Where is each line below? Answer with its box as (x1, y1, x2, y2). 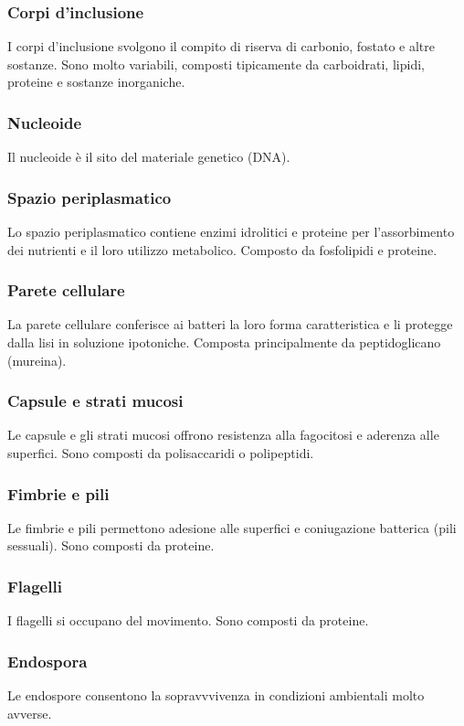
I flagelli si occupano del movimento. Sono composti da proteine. (7, 611, 369, 630)
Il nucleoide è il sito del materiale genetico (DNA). (7, 147, 290, 166)
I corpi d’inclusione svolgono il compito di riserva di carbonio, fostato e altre (7, 37, 435, 56)
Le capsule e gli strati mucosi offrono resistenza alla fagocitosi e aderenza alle (7, 425, 439, 444)
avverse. (7, 703, 52, 722)
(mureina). (7, 350, 67, 369)
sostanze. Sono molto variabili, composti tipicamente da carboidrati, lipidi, (7, 54, 425, 73)
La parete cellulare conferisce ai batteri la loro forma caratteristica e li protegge (7, 315, 453, 334)
